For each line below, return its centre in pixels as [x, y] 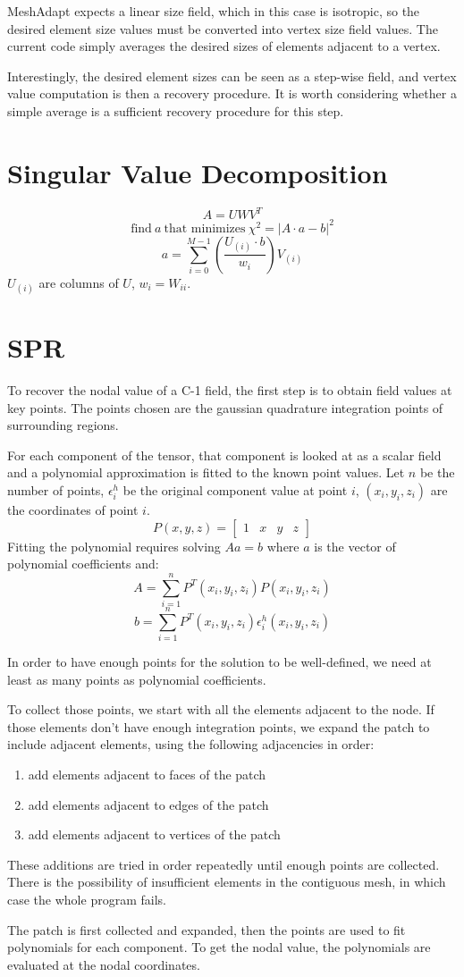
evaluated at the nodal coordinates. [104, 964]
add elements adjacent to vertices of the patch [154, 834]
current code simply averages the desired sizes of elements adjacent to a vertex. [224, 46]
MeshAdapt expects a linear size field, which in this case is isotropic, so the [214, 11]
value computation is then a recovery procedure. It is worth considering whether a [232, 93]
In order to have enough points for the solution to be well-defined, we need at [219, 661]
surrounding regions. [63, 425]
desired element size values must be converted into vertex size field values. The [223, 28]
